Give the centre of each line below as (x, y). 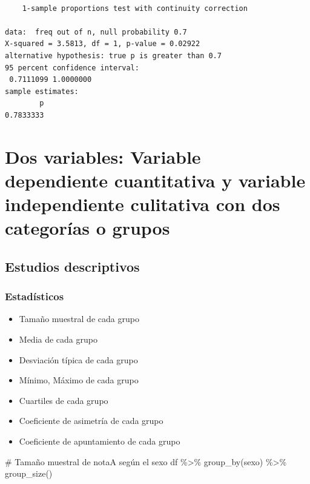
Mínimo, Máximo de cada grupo (79, 380)
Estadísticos (35, 296)
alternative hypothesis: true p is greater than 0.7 (113, 55)
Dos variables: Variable (103, 156)
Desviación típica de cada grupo (78, 359)
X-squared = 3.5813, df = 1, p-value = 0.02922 (103, 44)
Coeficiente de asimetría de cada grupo (91, 421)
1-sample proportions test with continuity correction (135, 8)
